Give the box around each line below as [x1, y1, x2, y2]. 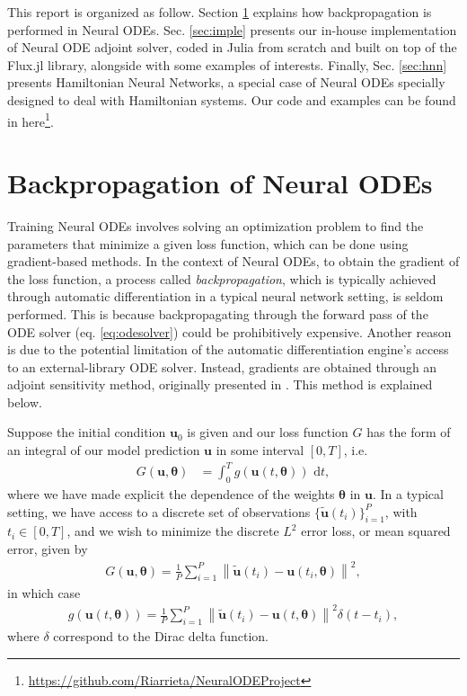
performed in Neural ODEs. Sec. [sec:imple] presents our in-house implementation [7, 20, 457, 39]
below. [7, 392, 42, 411]
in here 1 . [7, 109, 54, 130]
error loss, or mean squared [301, 522, 451, 540]
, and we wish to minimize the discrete [66, 522, 279, 540]
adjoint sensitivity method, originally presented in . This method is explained [7, 375, 433, 394]
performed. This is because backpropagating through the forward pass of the [7, 304, 428, 323]
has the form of [366, 423, 451, 442]
